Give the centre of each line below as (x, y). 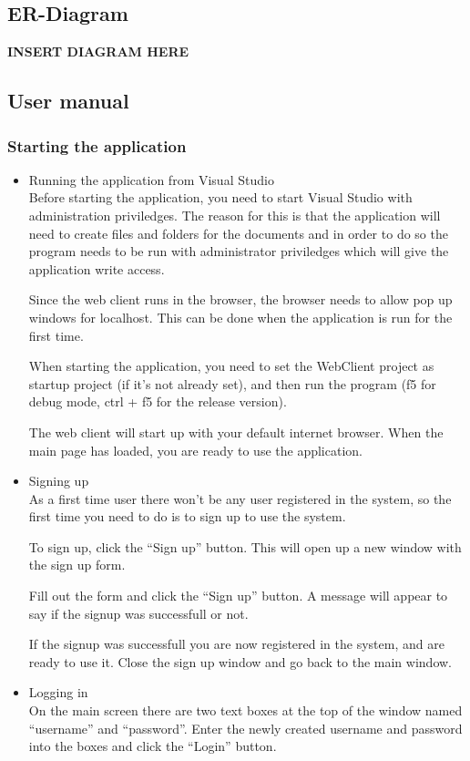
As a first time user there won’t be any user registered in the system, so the (240, 498)
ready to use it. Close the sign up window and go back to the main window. (240, 661)
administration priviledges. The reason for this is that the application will (235, 215)
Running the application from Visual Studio (151, 179)
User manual (68, 101)
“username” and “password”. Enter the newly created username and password (245, 728)
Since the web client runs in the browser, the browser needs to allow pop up (240, 299)
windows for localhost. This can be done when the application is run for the (240, 317)
